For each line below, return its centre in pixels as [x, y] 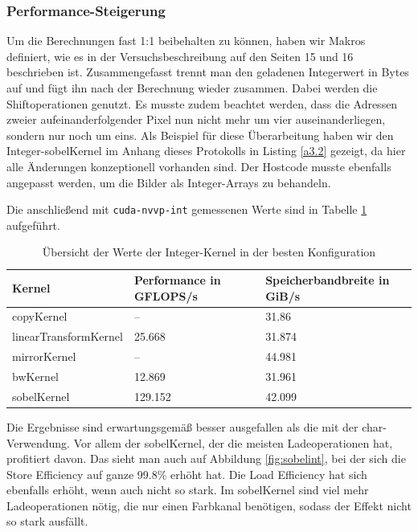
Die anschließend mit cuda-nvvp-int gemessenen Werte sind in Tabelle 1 [187, 209]
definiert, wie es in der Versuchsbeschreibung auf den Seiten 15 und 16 [180, 56]
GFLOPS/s [166, 295]
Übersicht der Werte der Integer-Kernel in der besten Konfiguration [209, 252]
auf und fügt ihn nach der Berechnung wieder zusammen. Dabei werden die [192, 88]
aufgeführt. [33, 225]
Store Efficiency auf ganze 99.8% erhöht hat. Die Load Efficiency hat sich [187, 474]
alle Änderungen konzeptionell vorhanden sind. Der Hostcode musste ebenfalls [199, 166]
